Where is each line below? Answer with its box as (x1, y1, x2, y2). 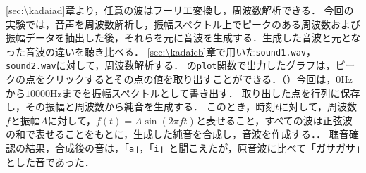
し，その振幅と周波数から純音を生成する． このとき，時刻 (6, 99, 276, 114)
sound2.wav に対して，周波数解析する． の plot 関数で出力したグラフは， (6, 58, 336, 72)
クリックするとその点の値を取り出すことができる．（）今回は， (44, 72, 336, 86)
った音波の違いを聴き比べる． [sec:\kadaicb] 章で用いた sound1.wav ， (6, 44, 316, 58)
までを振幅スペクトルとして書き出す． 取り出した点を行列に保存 (61, 85, 360, 100)
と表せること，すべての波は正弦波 (195, 113, 353, 127)
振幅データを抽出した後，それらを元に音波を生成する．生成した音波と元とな (6, 30, 361, 45)
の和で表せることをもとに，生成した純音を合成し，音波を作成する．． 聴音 (6, 127, 349, 141)
